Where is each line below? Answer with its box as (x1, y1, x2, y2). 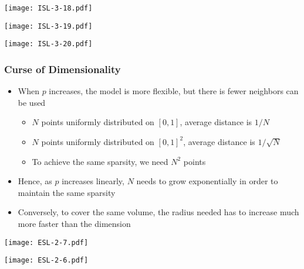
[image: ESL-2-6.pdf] (4, 256, 89, 265)
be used (18, 96, 46, 108)
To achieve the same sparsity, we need (32, 155, 168, 167)
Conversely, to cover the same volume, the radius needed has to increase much (18, 206, 299, 218)
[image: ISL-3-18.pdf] (4, 4, 93, 12)
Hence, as (18, 175, 52, 187)
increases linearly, (62, 175, 124, 187)
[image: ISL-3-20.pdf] (4, 40, 93, 49)
